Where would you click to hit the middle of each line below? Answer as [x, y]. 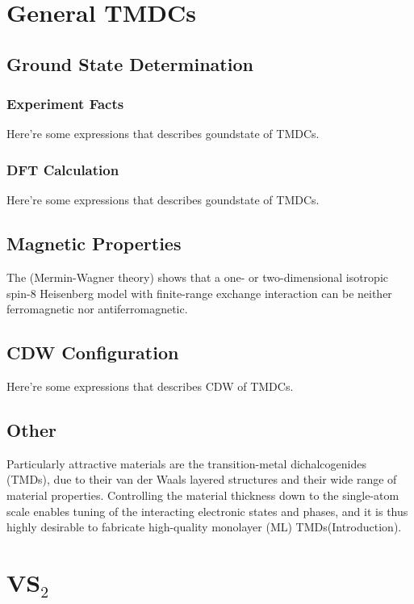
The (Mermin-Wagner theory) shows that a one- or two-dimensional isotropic [197, 277]
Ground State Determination [130, 63]
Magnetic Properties [94, 243]
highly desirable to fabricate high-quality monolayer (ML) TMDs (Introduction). [204, 527]
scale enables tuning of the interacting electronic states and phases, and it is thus [207, 511]
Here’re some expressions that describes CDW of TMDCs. [150, 386]
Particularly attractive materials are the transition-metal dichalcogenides [186, 463]
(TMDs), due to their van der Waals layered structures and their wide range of [202, 479]
